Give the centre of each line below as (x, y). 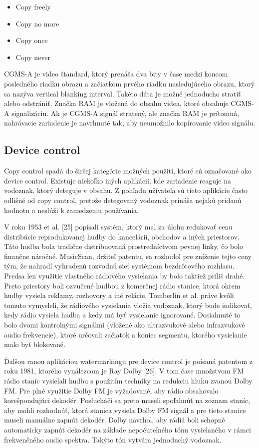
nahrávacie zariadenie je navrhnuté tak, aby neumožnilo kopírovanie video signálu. (130, 123)
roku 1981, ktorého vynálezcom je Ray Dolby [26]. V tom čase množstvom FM (124, 371)
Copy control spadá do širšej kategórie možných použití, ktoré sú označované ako (128, 171)
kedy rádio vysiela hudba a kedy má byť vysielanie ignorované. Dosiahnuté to (122, 315)
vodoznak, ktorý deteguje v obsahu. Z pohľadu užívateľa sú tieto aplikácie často (126, 190)
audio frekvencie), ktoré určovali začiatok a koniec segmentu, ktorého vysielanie (126, 334)
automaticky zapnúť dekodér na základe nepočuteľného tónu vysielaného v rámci (128, 429)
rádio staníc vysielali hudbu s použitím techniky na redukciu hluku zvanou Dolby (128, 381)
